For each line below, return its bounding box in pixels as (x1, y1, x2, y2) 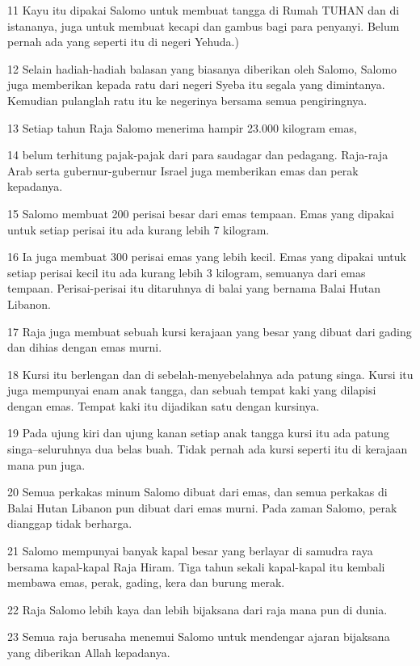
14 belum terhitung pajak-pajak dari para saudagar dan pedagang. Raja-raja (7, 146, 388, 163)
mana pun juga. (7, 456, 86, 473)
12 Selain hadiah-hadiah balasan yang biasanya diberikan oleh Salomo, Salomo (7, 60, 397, 77)
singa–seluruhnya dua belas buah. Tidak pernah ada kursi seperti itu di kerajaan (7, 440, 408, 457)
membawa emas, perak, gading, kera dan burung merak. (7, 574, 285, 591)
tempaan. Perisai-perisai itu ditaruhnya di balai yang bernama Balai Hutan (7, 280, 380, 297)
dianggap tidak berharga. (7, 515, 132, 532)
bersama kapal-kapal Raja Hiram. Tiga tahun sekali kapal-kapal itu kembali (7, 558, 385, 575)
